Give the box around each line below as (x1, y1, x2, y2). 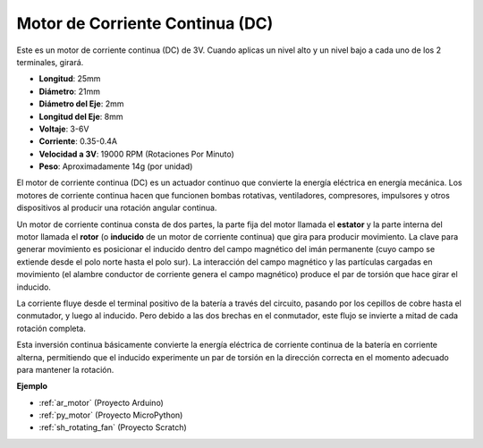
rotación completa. (16, 323, 87, 334)
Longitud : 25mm (38, 73, 101, 84)
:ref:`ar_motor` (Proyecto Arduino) (38, 397, 165, 408)
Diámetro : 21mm (38, 86, 100, 97)
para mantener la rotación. (16, 364, 114, 375)
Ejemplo (16, 381, 48, 392)
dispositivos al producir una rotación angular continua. (16, 202, 217, 214)
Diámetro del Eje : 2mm (38, 98, 124, 109)
